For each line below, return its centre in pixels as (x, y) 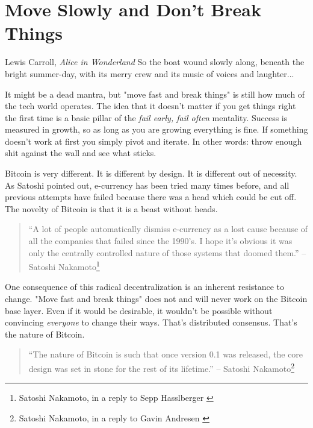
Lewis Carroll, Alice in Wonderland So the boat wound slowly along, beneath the (155, 62)
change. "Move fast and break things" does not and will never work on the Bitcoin (156, 299)
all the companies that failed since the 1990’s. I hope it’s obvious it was (160, 241)
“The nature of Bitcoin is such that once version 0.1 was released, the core (166, 354)
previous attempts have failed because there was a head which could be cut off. (151, 197)
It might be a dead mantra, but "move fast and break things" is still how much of (155, 94)
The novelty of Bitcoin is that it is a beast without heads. (111, 208)
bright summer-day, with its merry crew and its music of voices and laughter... (150, 73)
